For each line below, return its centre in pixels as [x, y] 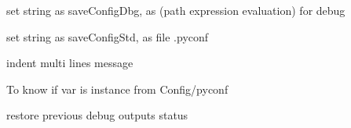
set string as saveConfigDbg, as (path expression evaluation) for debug [176, 10]
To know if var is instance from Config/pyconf [117, 89]
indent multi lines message [70, 63]
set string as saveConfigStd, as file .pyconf [108, 36]
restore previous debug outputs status [97, 115]
